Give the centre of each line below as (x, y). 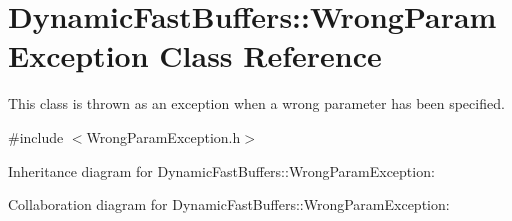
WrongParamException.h (163, 136)
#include (36, 136)
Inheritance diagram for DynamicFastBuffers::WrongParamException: (221, 170)
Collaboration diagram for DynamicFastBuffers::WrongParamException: (229, 204)
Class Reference (270, 55)
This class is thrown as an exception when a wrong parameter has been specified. (256, 103)
